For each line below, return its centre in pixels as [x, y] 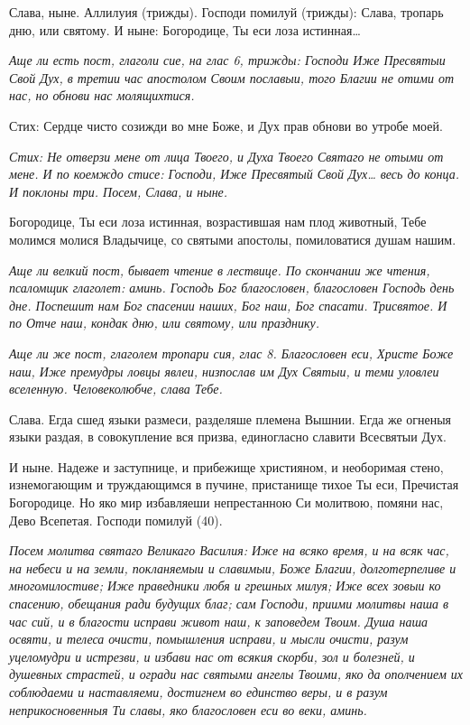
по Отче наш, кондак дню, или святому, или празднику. [165, 323]
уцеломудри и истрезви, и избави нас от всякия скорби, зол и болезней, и [212, 656]
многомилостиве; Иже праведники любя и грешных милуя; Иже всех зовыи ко [225, 586]
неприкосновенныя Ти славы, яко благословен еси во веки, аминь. [188, 709]
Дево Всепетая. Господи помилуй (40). [116, 520]
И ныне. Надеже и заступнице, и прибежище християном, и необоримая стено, [226, 466]
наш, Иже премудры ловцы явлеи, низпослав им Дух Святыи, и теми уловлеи [224, 371]
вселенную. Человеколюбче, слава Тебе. [116, 389]
